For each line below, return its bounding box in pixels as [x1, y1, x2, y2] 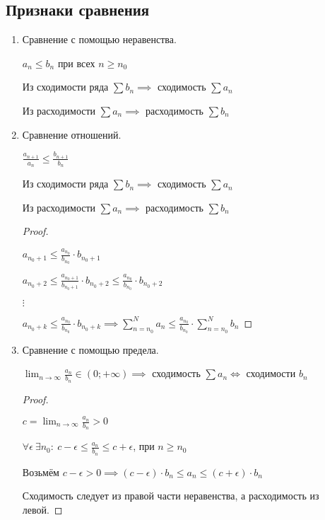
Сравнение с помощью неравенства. [22, 32, 177, 47]
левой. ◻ [22, 502, 63, 516]
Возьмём [22, 464, 59, 479]
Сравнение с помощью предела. [22, 342, 159, 357]
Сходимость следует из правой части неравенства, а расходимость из [22, 488, 319, 503]
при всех [57, 55, 95, 70]
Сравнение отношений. [22, 127, 122, 141]
